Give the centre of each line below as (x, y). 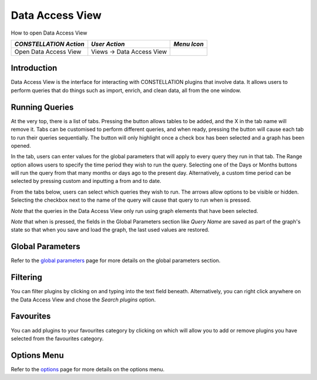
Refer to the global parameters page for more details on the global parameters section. (116, 260)
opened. (21, 145)
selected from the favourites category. (57, 338)
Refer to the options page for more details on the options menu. (88, 369)
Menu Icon (188, 44)
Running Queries (42, 107)
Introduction (34, 68)
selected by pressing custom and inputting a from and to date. (86, 181)
